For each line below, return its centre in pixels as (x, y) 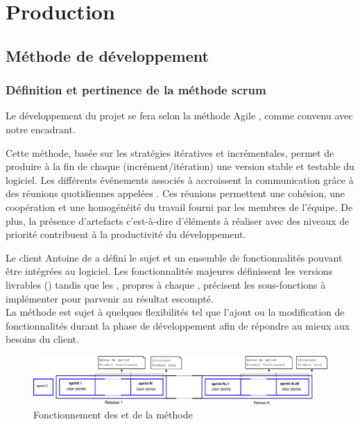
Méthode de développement (107, 55)
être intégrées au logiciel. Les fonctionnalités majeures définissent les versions (169, 271)
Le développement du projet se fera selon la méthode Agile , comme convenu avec (179, 116)
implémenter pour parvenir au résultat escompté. (110, 298)
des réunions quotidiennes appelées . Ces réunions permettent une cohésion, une (175, 193)
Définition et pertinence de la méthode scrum (136, 90)
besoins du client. (42, 339)
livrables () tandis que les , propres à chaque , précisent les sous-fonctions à (166, 284)
